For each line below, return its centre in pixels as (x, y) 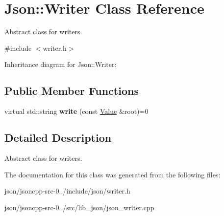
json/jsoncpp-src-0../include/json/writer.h (67, 191)
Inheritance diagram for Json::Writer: (61, 64)
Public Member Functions (72, 91)
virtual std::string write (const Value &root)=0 (76, 111)
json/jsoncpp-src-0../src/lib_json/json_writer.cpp (79, 207)
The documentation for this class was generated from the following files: (112, 174)
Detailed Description (58, 138)
